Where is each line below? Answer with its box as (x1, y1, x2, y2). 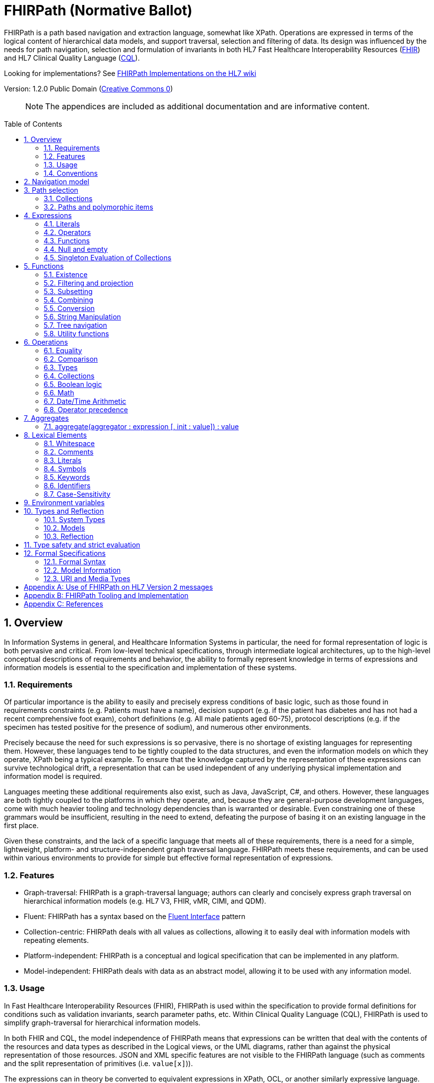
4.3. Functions (44, 236, 90, 245)
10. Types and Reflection (24, 506, 104, 515)
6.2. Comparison (44, 354, 98, 363)
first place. (4, 821, 39, 830)
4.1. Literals (44, 219, 80, 228)
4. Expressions (24, 211, 72, 220)
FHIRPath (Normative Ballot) (4, 2, 192, 19)
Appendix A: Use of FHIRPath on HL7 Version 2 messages (24, 582, 213, 591)
